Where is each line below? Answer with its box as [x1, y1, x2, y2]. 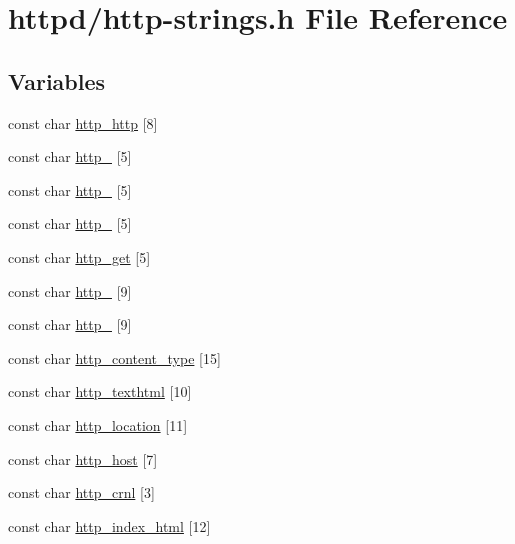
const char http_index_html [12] [8, 515, 211, 536]
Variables [8, 65, 106, 96]
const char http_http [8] [8, 112, 158, 133]
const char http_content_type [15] [8, 347, 221, 368]
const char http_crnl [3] [8, 482, 155, 503]
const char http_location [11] [8, 414, 188, 435]
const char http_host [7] [8, 448, 158, 469]
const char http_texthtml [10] [8, 381, 192, 402]
